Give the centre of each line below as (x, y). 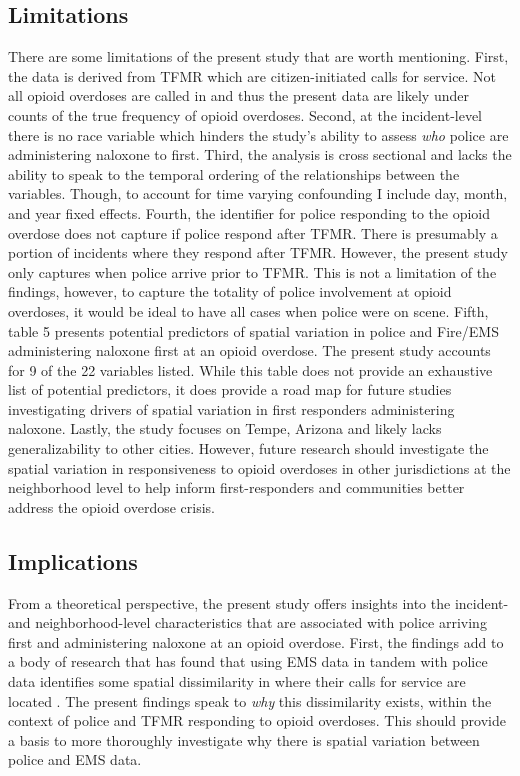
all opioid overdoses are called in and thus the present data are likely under (238, 95)
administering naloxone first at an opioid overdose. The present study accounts (249, 350)
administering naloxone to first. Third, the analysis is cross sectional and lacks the (260, 154)
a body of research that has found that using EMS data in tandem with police (248, 661)
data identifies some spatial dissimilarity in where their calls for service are (237, 681)
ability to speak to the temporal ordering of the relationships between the (234, 173)
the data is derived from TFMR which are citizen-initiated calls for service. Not (252, 75)
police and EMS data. (75, 759)
